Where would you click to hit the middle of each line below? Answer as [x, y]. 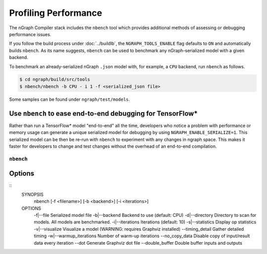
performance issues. [30, 34]
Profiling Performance [56, 13]
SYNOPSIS [33, 194]
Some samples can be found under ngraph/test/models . [70, 99]
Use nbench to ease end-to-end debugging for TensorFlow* [103, 113]
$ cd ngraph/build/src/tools [55, 80]
